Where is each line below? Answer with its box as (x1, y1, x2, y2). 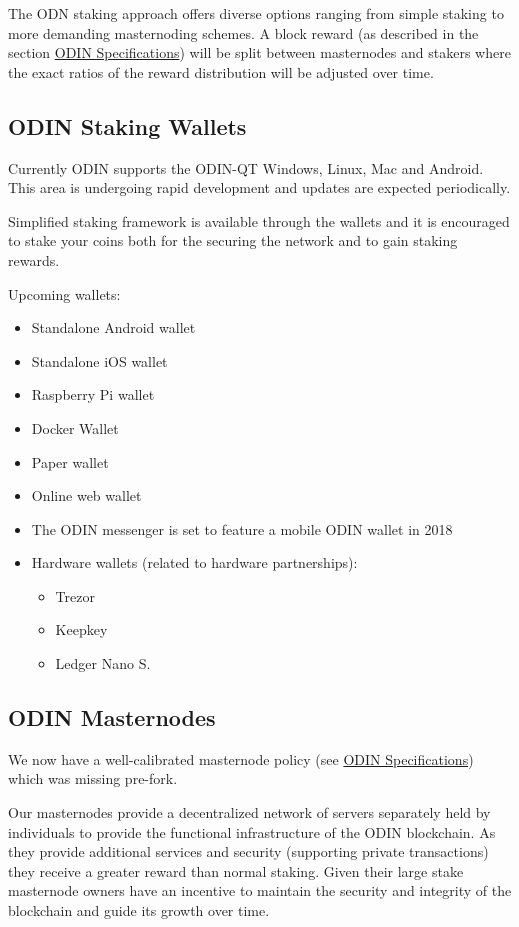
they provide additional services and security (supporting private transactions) (8, 841, 489, 862)
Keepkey (55, 619, 108, 640)
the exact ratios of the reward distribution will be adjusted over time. (8, 61, 434, 82)
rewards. (8, 249, 60, 270)
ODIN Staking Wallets (8, 110, 247, 141)
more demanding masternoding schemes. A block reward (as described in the (8, 22, 479, 43)
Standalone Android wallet (31, 317, 196, 338)
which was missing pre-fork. (8, 768, 178, 789)
